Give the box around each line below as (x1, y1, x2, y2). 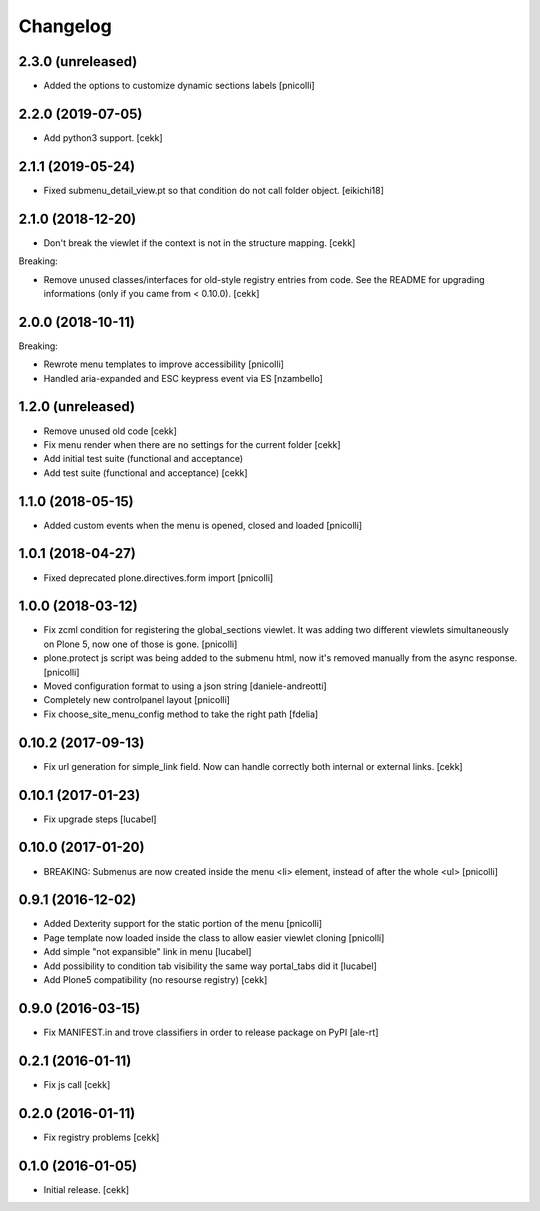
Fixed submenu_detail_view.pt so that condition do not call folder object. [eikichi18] (43, 184, 385, 196)
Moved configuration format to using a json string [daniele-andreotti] (43, 680, 327, 692)
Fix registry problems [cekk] (43, 1131, 160, 1143)
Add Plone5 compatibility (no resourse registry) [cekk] (43, 973, 268, 985)
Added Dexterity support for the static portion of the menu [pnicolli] (43, 918, 323, 930)
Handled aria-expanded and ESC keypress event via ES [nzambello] (43, 372, 324, 384)
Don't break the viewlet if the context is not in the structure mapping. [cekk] (43, 236, 356, 249)
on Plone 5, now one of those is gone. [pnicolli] (43, 638, 238, 650)
